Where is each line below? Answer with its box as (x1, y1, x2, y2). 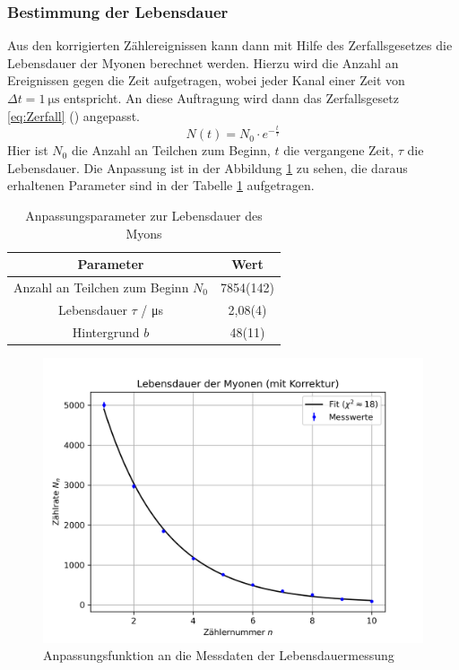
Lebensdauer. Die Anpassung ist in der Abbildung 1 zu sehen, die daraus (7, 158, 408, 177)
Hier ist (7, 141, 48, 160)
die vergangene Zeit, (283, 141, 394, 160)
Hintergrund (72, 322, 140, 341)
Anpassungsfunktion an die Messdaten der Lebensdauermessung (43, 646, 394, 665)
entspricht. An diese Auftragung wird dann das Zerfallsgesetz (64, 89, 399, 107)
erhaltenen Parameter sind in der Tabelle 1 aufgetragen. (7, 176, 315, 195)
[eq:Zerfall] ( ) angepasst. (7, 106, 140, 125)
